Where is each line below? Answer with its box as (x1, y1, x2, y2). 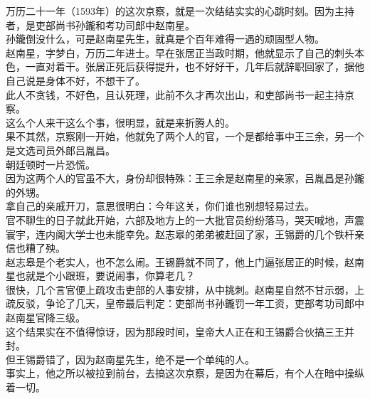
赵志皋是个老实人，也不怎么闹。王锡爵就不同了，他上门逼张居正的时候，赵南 (6, 254, 364, 269)
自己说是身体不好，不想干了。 (6, 73, 145, 87)
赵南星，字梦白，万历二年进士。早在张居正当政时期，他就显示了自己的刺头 (6, 45, 354, 60)
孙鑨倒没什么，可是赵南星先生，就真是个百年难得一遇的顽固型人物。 (6, 31, 324, 46)
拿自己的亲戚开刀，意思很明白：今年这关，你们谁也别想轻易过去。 (6, 198, 314, 213)
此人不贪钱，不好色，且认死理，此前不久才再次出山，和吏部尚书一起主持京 (6, 87, 354, 102)
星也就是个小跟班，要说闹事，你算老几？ (6, 268, 195, 283)
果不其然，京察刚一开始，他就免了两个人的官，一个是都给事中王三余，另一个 (6, 129, 364, 144)
